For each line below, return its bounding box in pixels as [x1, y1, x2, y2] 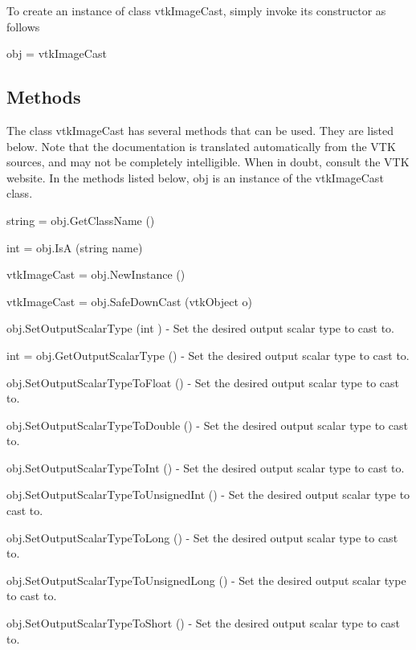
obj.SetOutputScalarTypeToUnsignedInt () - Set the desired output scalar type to [6, 486, 410, 503]
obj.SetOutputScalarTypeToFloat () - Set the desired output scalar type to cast [6, 374, 400, 390]
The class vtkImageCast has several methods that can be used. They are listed [6, 121, 394, 138]
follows [6, 18, 40, 35]
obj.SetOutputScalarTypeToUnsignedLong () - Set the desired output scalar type [6, 571, 406, 588]
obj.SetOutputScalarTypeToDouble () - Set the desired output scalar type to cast [6, 416, 408, 433]
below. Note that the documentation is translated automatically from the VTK [6, 137, 396, 154]
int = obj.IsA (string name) [6, 239, 143, 256]
